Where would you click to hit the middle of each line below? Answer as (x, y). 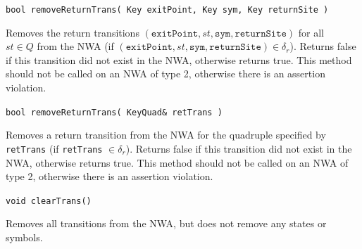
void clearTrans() (49, 201)
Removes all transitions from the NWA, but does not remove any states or (166, 223)
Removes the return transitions (73, 32)
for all (311, 32)
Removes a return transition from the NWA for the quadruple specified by (166, 135)
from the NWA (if (75, 46)
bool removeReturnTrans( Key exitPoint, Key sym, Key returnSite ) (167, 10)
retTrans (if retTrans (54, 148)
